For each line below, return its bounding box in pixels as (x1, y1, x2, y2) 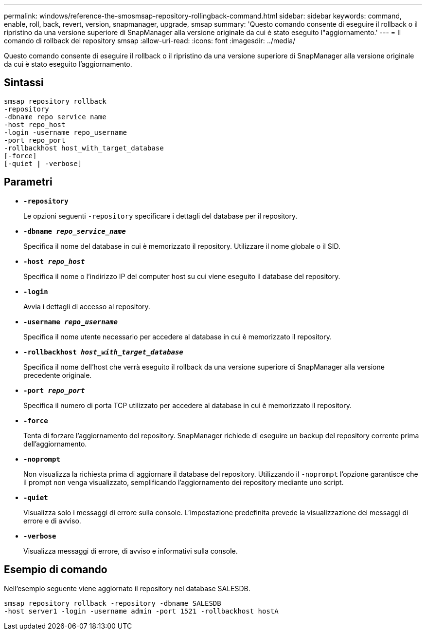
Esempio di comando (4, 563, 107, 576)
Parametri (4, 176, 53, 188)
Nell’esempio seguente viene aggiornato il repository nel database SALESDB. (4, 584, 250, 593)
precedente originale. (23, 371, 92, 379)
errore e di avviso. (23, 516, 81, 525)
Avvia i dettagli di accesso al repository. (23, 302, 150, 311)
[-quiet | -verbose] (4, 159, 82, 168)
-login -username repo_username (4, 128, 127, 136)
